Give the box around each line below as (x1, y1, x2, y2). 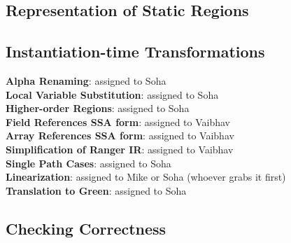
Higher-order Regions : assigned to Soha (6, 101, 190, 116)
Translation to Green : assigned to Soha (6, 183, 187, 197)
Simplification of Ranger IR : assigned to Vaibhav (6, 141, 234, 156)
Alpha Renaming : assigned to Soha (6, 73, 166, 88)
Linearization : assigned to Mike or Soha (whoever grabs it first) (6, 169, 286, 184)
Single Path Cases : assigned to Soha (6, 155, 171, 170)
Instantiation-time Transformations (6, 41, 265, 62)
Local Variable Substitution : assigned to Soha (6, 87, 219, 102)
